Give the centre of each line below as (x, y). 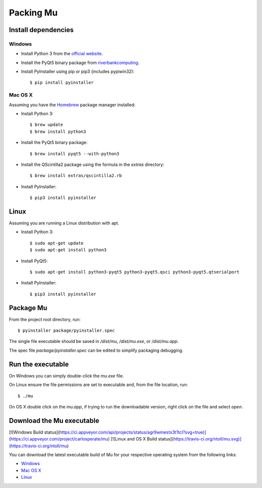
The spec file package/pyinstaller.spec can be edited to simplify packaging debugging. (96, 350)
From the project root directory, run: (45, 319)
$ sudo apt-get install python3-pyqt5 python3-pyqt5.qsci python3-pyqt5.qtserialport (135, 272)
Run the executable (39, 364)
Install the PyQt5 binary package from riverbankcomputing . (80, 63)
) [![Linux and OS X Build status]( (141, 439)
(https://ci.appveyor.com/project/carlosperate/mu (59, 439)
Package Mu (28, 308)
